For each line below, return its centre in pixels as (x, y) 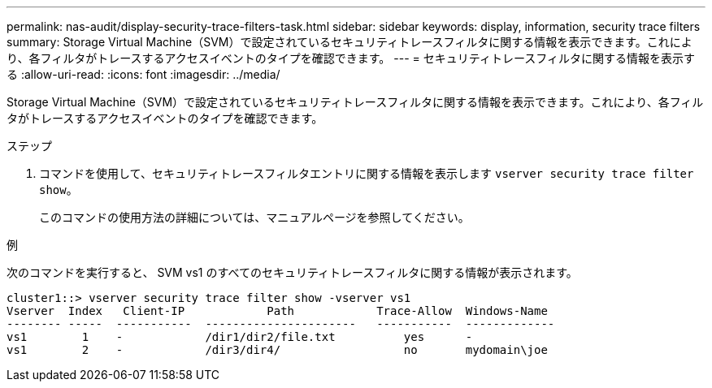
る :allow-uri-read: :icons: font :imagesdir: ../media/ (143, 74)
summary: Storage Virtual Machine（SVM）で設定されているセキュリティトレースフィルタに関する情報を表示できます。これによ (349, 42)
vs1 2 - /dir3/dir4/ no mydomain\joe (277, 350)
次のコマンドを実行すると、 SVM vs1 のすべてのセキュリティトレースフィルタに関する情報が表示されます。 (292, 272)
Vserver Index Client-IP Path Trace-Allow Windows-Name (277, 311)
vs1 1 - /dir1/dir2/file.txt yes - (240, 337)
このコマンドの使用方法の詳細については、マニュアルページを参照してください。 (254, 217)
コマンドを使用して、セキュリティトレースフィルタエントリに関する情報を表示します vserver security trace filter (367, 173)
